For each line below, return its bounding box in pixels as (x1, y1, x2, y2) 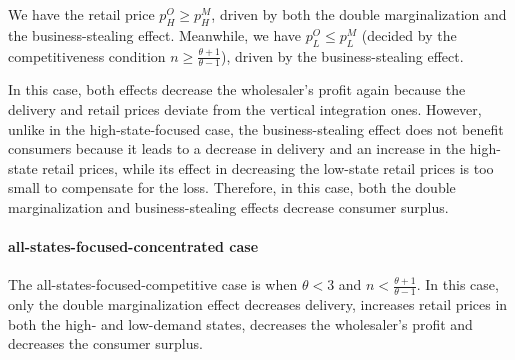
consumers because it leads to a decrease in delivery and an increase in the (8, 138, 466, 159)
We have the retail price (8, 4, 155, 24)
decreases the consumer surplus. (8, 333, 203, 354)
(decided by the (361, 24, 457, 45)
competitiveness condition (8, 45, 166, 66)
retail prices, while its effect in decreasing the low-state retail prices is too (42, 157, 494, 178)
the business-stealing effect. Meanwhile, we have (8, 24, 302, 45)
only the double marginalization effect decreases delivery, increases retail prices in (8, 294, 508, 315)
